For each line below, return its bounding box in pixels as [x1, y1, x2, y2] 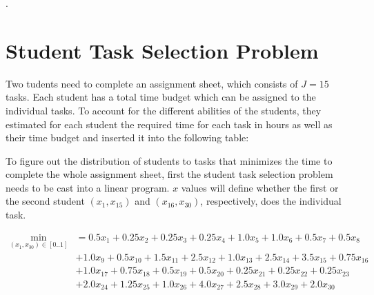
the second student [6, 194, 85, 208]
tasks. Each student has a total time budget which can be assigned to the [6, 90, 316, 104]
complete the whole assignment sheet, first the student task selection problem [6, 167, 333, 181]
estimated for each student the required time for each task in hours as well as [6, 116, 333, 131]
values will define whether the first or [181, 180, 339, 194]
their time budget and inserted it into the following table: [6, 130, 249, 145]
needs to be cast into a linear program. [6, 180, 170, 194]
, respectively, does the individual [200, 194, 342, 208]
